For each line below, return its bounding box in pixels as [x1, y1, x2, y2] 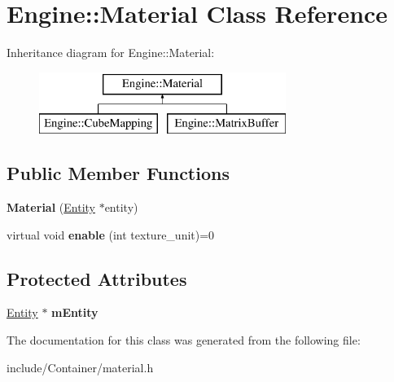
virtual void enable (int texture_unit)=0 [7, 226, 215, 243]
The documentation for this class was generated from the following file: [7, 332, 361, 349]
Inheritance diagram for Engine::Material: [7, 44, 215, 61]
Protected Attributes [7, 266, 187, 291]
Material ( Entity [7, 199, 95, 216]
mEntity [51, 304, 98, 321]
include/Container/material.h [7, 358, 154, 375]
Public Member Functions [7, 160, 230, 186]
